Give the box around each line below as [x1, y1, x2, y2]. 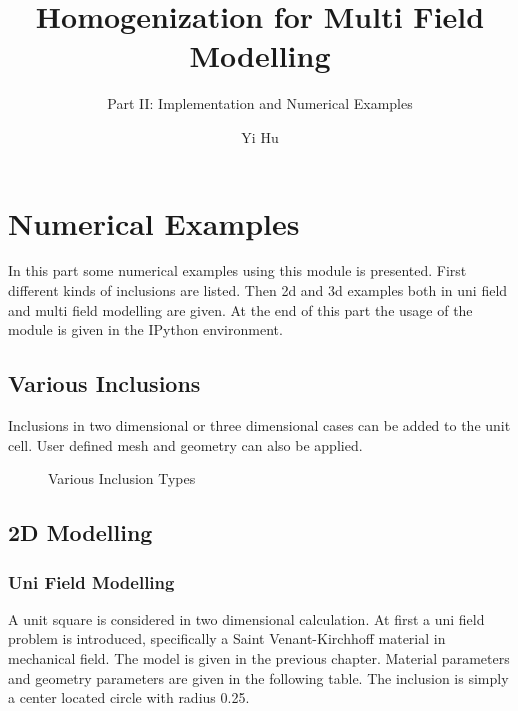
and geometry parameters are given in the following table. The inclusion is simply [8, 667, 509, 688]
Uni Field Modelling [8, 569, 175, 594]
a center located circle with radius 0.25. [8, 687, 250, 708]
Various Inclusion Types [48, 468, 196, 489]
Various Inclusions [8, 368, 201, 399]
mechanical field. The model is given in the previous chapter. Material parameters [8, 647, 510, 668]
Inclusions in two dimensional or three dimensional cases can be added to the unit [8, 415, 511, 436]
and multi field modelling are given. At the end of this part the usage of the [8, 299, 473, 320]
